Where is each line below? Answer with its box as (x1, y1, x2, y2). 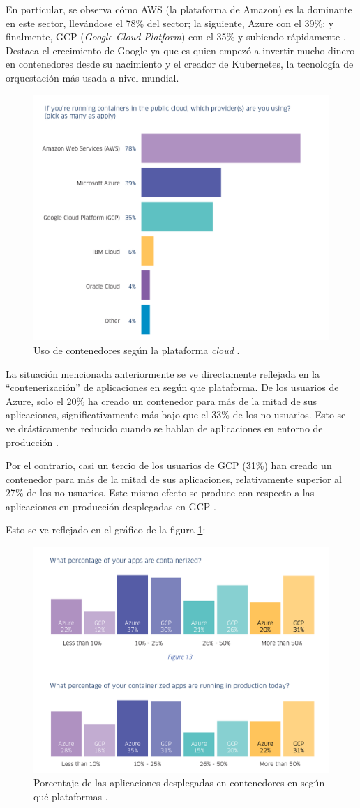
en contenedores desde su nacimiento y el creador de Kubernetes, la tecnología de (6, 56, 354, 71)
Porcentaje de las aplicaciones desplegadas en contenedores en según (33, 775, 325, 790)
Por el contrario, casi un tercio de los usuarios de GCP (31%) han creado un (6, 458, 332, 473)
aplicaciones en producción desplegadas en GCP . (6, 498, 216, 513)
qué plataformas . (33, 788, 108, 803)
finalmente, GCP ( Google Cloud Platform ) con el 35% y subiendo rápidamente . (6, 29, 346, 44)
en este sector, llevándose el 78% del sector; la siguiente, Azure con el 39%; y (6, 15, 334, 30)
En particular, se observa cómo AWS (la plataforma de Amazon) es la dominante (6, 2, 352, 16)
